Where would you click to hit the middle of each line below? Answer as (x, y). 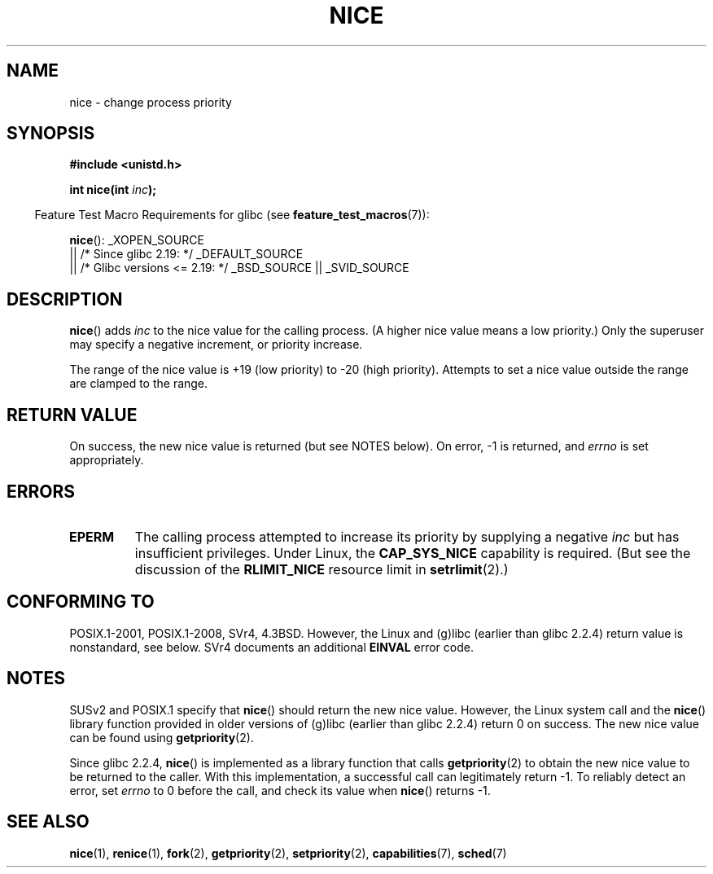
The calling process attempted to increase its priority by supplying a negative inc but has (407, 536)
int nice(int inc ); (113, 190)
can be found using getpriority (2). (162, 737)
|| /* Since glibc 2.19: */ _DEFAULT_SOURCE (186, 254)
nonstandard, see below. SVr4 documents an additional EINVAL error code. (271, 647)
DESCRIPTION (65, 299)
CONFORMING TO (81, 602)
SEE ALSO (48, 822)
